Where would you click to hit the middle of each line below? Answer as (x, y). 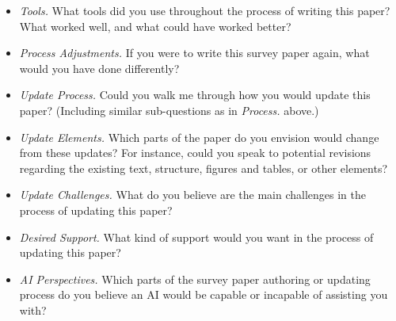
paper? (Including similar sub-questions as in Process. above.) (169, 110)
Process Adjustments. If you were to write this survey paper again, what (194, 53)
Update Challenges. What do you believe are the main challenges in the (192, 195)
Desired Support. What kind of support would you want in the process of (196, 237)
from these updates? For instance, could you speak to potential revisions (195, 153)
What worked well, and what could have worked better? (155, 26)
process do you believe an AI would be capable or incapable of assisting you (204, 294)
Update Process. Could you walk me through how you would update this (195, 95)
